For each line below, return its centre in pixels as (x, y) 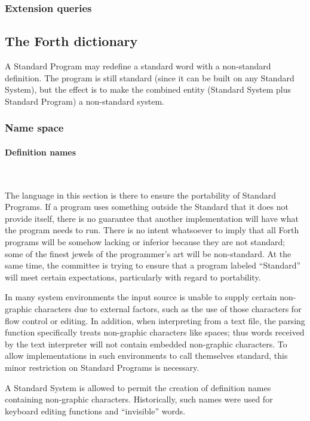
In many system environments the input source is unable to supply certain (141, 297)
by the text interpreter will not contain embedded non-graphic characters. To (146, 344)
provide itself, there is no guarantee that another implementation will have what (152, 218)
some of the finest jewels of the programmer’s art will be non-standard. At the (148, 253)
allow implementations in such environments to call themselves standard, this (146, 356)
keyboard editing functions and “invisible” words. (95, 411)
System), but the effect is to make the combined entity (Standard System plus (148, 89)
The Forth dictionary (71, 41)
